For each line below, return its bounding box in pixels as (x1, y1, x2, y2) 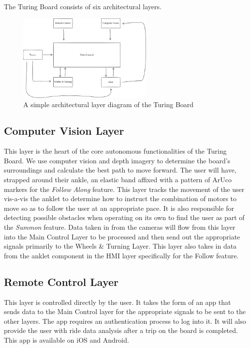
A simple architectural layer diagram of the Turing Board (23, 99, 194, 110)
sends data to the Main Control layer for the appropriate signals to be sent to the (4, 306, 246, 316)
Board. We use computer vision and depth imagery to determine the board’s (4, 155, 231, 165)
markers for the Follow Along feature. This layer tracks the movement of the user (4, 184, 245, 194)
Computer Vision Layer (4, 123, 124, 138)
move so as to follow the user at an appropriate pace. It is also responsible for (4, 203, 234, 213)
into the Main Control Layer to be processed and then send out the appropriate (4, 231, 240, 241)
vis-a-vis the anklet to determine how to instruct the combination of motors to (4, 193, 237, 204)
